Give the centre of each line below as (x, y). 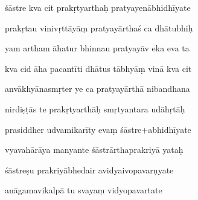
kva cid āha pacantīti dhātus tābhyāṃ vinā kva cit (98, 68)
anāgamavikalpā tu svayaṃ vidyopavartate (84, 190)
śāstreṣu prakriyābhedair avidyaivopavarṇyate (89, 169)
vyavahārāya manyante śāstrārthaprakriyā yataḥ (94, 150)
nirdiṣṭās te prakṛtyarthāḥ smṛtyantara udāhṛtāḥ (95, 108)
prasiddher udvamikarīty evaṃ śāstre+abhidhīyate (98, 129)
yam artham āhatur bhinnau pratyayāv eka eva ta (97, 48)
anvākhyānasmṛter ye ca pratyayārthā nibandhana (97, 89)
